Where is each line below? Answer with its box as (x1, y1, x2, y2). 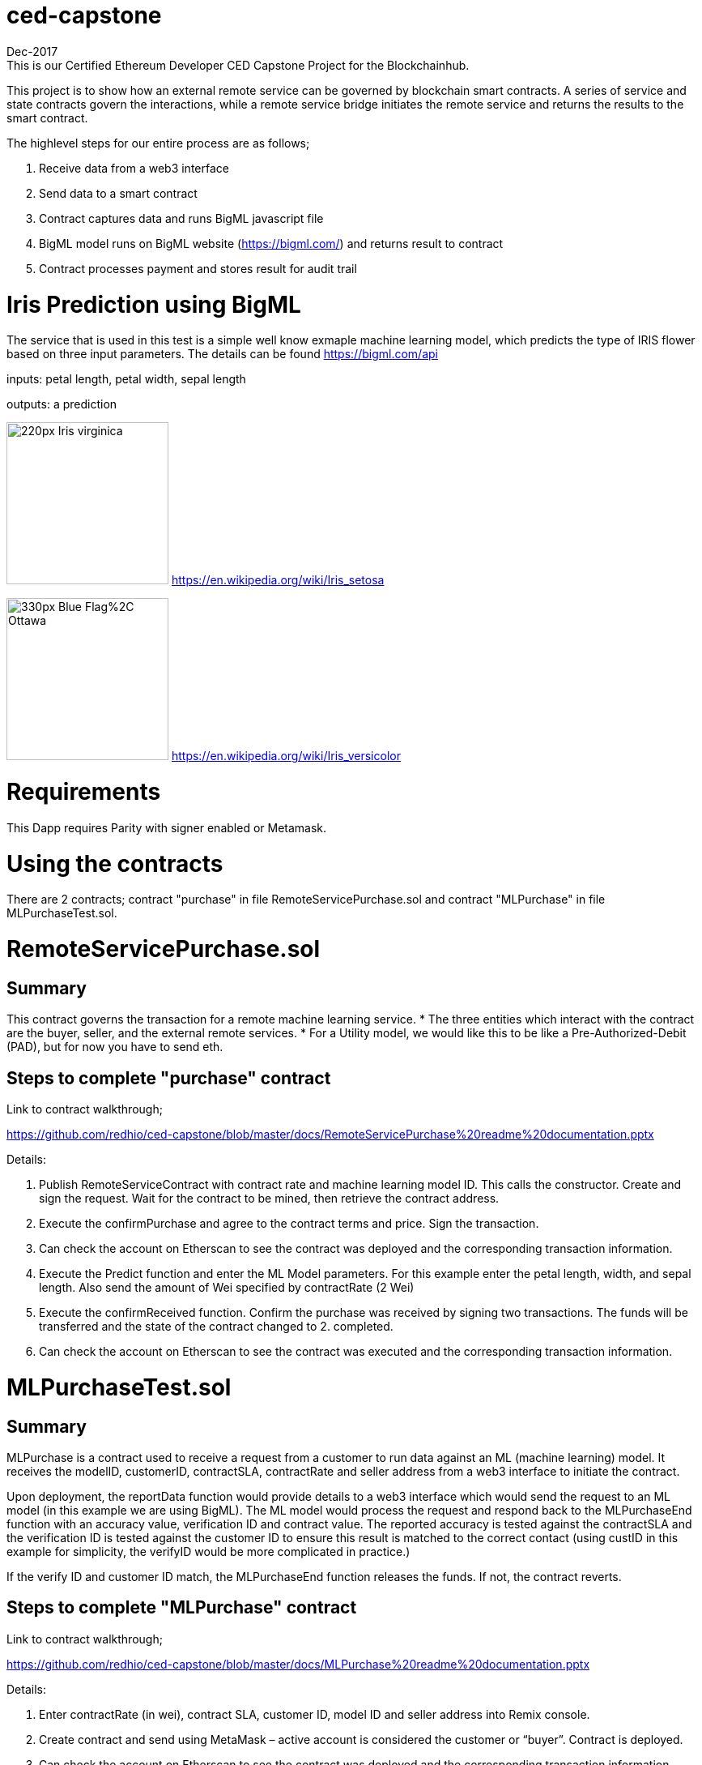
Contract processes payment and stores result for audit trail (39, 261, 357, 276)
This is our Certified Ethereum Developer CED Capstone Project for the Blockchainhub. (6, 58, 470, 72)
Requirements (6, 778, 161, 806)
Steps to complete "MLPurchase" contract (6, 1597, 357, 1618)
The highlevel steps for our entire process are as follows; (6, 135, 310, 150)
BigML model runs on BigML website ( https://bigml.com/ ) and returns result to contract (39, 236, 504, 250)
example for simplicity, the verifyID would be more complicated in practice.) (6, 1544, 411, 1558)
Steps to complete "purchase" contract (6, 1067, 331, 1088)
